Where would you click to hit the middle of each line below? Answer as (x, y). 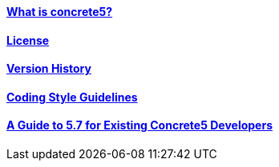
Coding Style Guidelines (72, 97)
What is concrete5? (60, 12)
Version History (49, 69)
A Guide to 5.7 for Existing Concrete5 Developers (139, 125)
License (28, 40)
